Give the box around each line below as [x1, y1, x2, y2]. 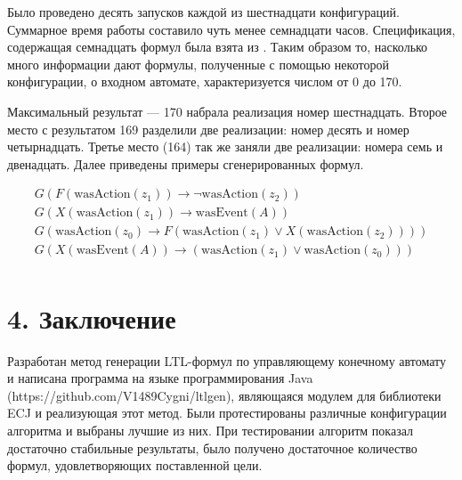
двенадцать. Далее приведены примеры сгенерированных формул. [7, 154, 364, 173]
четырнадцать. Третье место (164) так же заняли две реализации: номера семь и [7, 137, 443, 156]
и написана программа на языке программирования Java [7, 369, 313, 387]
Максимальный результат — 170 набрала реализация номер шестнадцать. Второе [7, 102, 448, 120]
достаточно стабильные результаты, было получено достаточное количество [7, 438, 417, 457]
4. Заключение [7, 299, 176, 336]
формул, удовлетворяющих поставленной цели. [7, 456, 263, 475]
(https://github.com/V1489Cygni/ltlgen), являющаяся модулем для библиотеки [7, 386, 442, 404]
